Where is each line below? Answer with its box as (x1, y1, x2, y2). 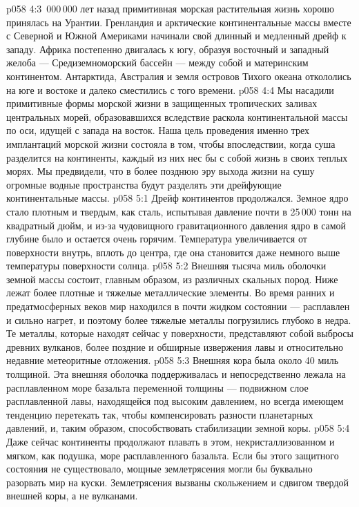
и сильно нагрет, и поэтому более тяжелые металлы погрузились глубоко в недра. (6, 312, 351, 327)
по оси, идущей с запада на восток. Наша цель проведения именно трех (6, 123, 310, 137)
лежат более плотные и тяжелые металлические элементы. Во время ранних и (6, 285, 335, 300)
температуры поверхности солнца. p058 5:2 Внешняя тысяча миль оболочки (6, 258, 327, 273)
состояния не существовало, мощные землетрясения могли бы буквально (6, 461, 313, 476)
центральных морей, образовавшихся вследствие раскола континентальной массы (6, 109, 348, 124)
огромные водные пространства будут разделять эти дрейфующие (6, 177, 282, 191)
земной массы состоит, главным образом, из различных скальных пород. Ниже (6, 271, 338, 286)
